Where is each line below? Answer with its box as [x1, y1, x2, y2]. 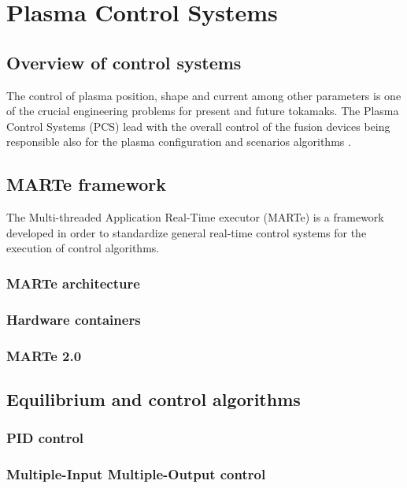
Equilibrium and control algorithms [6, 386, 301, 411]
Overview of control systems [6, 50, 242, 74]
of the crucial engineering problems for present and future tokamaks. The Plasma [6, 102, 399, 119]
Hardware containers [6, 309, 141, 329]
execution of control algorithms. [6, 240, 160, 256]
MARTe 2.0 [6, 345, 82, 365]
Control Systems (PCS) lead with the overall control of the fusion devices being [6, 117, 390, 134]
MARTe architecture [6, 273, 140, 292]
